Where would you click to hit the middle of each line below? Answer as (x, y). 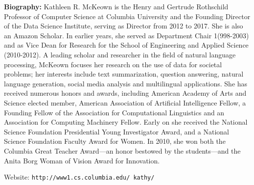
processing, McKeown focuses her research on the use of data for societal (113, 64)
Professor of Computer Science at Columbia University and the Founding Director (127, 16)
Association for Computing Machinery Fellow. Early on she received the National (126, 122)
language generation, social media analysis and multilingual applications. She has (126, 83)
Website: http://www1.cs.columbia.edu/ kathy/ (79, 177)
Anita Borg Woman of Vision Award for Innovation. (82, 160)
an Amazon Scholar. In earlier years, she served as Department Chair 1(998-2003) (127, 35)
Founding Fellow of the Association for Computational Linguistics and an (114, 112)
